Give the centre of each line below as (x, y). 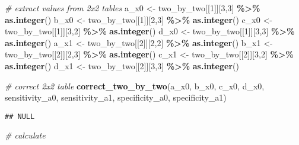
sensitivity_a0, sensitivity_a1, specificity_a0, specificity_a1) (116, 97)
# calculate (25, 135)
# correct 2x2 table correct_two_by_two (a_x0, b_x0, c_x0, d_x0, (135, 86)
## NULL (20, 116)
